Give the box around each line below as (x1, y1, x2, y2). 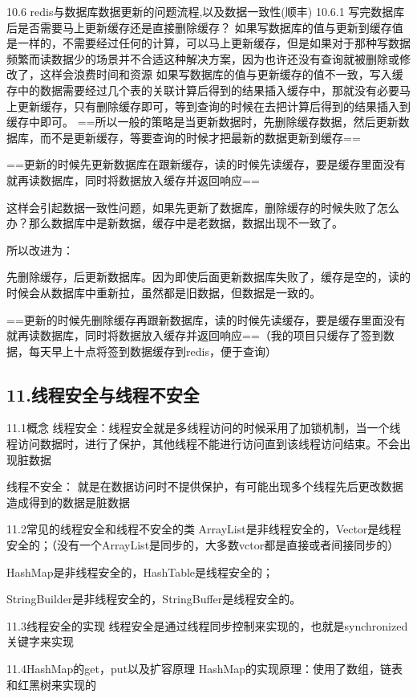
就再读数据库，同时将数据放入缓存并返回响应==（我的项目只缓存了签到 (6, 327, 383, 344)
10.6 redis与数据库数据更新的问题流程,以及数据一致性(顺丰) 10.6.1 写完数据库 (6, 3, 405, 19)
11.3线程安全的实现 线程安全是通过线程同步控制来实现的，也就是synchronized (6, 617, 408, 634)
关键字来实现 (6, 633, 74, 650)
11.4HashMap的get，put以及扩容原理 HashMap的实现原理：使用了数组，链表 (6, 660, 403, 677)
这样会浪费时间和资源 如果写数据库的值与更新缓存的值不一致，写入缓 (39, 66, 403, 83)
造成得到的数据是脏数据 (6, 493, 130, 510)
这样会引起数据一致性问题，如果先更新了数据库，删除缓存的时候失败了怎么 (6, 198, 399, 215)
